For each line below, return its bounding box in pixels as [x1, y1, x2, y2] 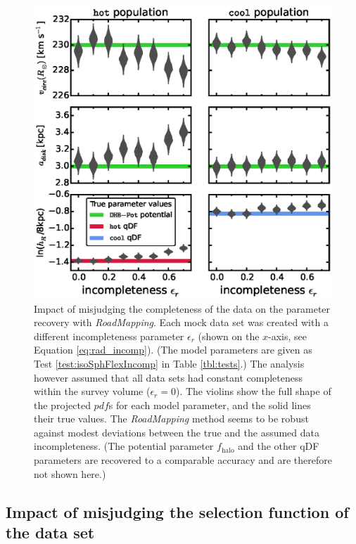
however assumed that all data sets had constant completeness [34, 370, 303, 384]
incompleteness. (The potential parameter [34, 439, 214, 453]
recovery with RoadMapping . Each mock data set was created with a [34, 315, 329, 330]
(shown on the [198, 328, 260, 343]
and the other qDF [238, 439, 319, 453]
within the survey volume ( [34, 384, 151, 399]
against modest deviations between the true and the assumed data [34, 425, 320, 439]
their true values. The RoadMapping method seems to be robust [34, 411, 309, 426]
